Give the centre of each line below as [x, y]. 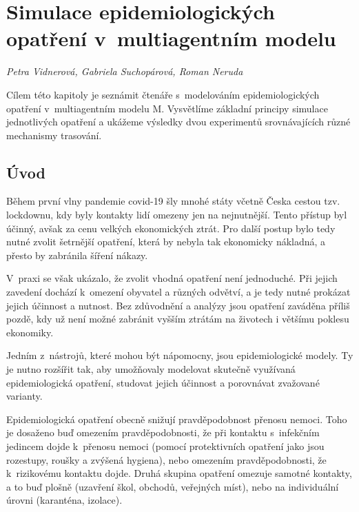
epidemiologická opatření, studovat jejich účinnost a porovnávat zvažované [163, 382]
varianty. [24, 396]
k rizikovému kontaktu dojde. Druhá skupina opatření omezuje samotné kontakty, [179, 473]
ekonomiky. [30, 332]
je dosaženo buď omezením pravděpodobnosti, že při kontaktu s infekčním [163, 432]
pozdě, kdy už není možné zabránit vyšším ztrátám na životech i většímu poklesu [178, 319]
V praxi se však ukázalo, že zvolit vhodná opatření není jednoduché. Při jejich [172, 278]
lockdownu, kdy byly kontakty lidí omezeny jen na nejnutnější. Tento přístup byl [177, 215]
